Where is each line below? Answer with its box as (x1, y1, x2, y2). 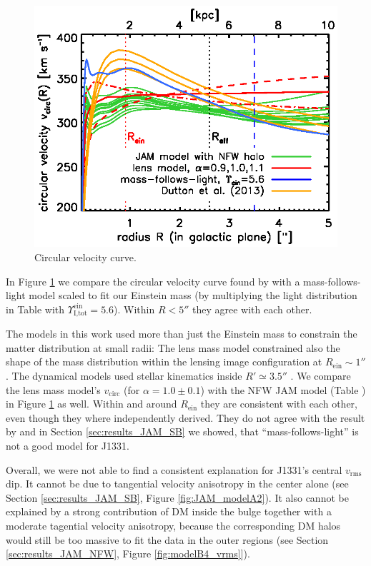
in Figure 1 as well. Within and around (6, 396, 177, 411)
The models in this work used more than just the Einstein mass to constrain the (6, 326, 357, 341)
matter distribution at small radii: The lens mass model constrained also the (6, 340, 340, 355)
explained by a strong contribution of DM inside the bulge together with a (6, 504, 332, 519)
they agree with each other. (192, 301, 312, 316)
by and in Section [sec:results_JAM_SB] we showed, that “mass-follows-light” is (6, 424, 359, 439)
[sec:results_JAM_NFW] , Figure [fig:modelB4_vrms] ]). (6, 546, 250, 561)
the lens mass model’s (6, 382, 101, 397)
